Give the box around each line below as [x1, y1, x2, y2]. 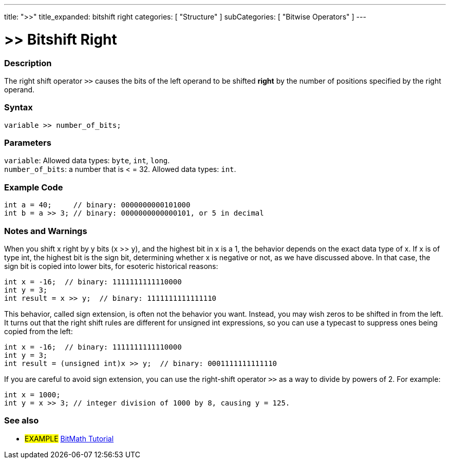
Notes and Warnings [4, 225, 87, 236]
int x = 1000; [4, 390, 61, 399]
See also [4, 415, 39, 426]
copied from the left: [4, 326, 73, 336]
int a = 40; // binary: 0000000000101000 [4, 201, 191, 209]
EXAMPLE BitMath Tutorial [25, 434, 114, 443]
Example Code [4, 182, 63, 192]
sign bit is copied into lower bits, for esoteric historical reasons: [4, 261, 218, 271]
